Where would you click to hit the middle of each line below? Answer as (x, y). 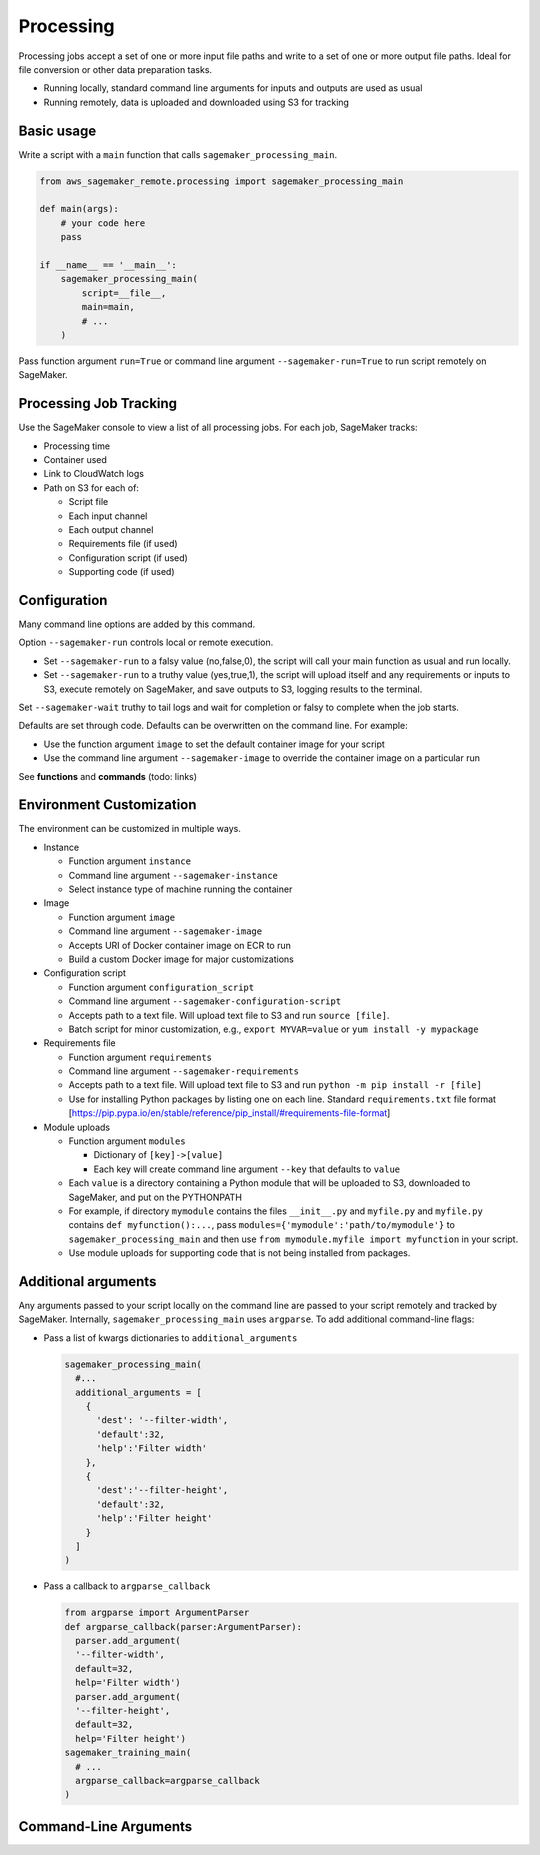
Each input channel (108, 516)
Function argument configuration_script (161, 987)
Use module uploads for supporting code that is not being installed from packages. (239, 1253)
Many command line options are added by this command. (137, 624)
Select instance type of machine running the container (180, 889)
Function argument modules (127, 1141)
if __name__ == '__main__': (108, 264)
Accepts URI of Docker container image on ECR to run (180, 945)
